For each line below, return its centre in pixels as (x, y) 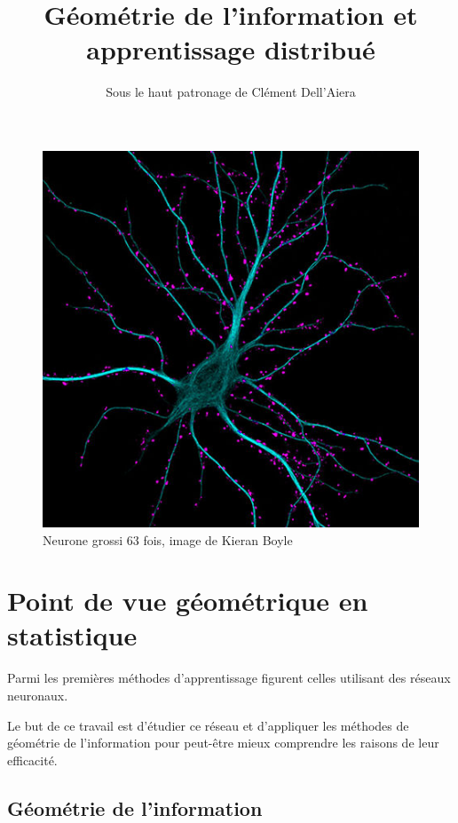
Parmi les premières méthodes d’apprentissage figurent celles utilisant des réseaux (229, 678)
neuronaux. (38, 695)
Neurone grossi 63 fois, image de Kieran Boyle (168, 539)
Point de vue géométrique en (188, 601)
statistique (72, 635)
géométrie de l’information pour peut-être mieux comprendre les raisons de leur (223, 743)
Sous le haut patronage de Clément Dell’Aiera (231, 92)
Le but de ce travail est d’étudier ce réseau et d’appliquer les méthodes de (208, 725)
